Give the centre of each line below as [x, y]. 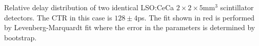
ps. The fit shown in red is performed [196, 17]
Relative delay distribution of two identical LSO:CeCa [89, 7]
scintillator [237, 7]
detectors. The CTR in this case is [58, 17]
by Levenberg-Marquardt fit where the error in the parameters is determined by [130, 27]
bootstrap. [21, 37]
